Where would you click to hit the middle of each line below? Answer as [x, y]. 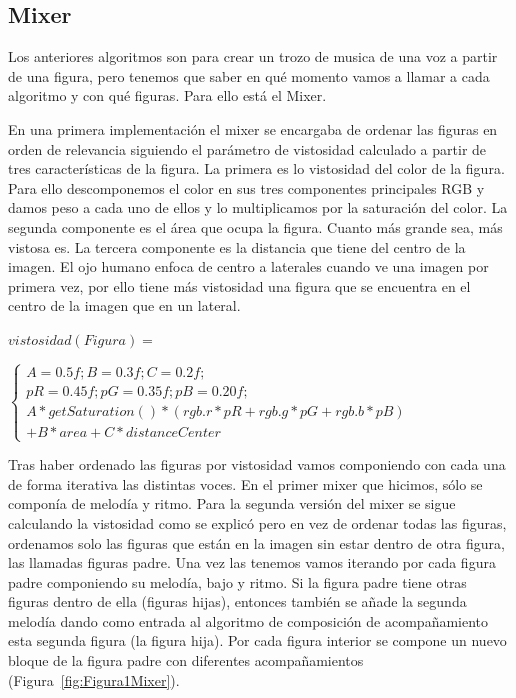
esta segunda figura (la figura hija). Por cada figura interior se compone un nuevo [257, 640]
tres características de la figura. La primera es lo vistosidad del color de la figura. [256, 168]
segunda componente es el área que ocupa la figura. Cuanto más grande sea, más [255, 226]
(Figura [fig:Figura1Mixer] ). [94, 679]
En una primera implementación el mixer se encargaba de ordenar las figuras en [253, 128]
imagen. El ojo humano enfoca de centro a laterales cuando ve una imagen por [248, 266]
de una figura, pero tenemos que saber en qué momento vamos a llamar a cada [249, 75]
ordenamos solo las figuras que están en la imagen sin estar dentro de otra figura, [256, 542]
